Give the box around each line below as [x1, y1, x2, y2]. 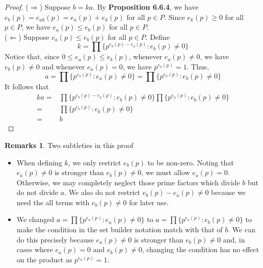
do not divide [16, 187, 59, 198]
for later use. [129, 197, 169, 207]
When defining [16, 157, 62, 167]
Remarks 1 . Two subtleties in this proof [5, 139, 134, 150]
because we [211, 187, 246, 198]
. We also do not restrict [64, 187, 140, 198]
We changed [16, 214, 55, 225]
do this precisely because [16, 234, 94, 245]
